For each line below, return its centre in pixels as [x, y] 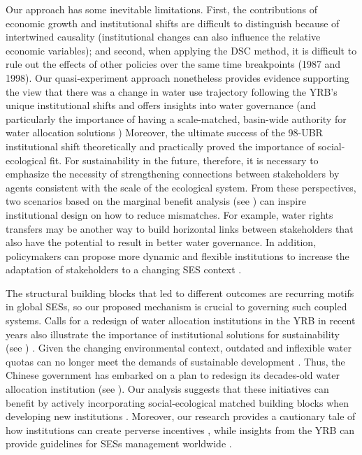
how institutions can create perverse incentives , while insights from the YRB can [180, 429]
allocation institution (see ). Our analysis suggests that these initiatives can [167, 389]
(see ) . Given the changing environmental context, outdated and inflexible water [179, 348]
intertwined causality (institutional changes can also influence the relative [163, 37]
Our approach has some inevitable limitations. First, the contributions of [162, 9]
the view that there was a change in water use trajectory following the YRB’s [172, 91]
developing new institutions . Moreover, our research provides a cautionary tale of [181, 416]
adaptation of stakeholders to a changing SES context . [124, 269]
